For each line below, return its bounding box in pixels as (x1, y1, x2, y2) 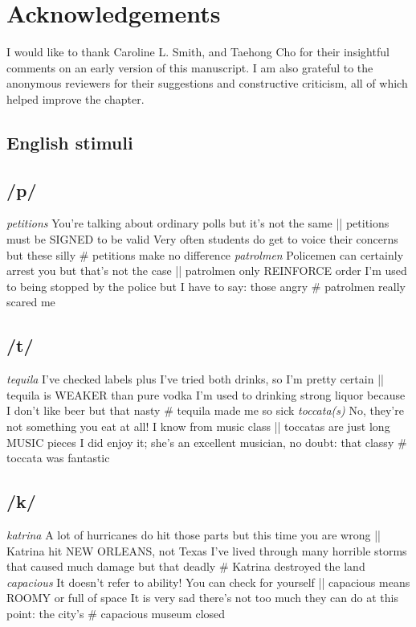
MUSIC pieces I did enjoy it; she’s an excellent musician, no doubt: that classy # (6, 433, 407, 450)
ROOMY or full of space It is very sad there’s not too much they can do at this (6, 589, 398, 606)
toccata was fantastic (6, 449, 110, 466)
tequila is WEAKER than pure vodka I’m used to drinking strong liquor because (6, 386, 406, 403)
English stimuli (6, 129, 133, 154)
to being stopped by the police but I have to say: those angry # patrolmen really (6, 277, 406, 294)
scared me (6, 293, 55, 310)
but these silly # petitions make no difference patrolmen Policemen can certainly (6, 246, 404, 263)
